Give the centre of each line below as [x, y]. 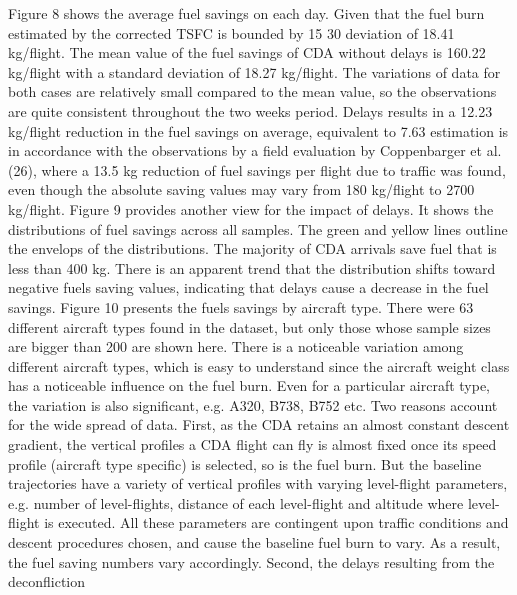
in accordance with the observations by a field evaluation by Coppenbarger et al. [255, 150]
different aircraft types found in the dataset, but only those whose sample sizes [249, 326]
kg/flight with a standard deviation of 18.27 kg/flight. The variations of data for [254, 71]
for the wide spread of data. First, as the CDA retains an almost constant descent [259, 424]
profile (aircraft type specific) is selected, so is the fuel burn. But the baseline [245, 463]
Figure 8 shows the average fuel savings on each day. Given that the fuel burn [246, 13]
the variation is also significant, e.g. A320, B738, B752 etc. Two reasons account [253, 404]
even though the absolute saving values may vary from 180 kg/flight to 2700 [241, 189]
